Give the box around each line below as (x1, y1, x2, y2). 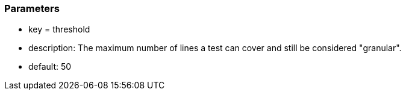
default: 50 (28, 61, 72, 72)
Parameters (4, 2, 60, 14)
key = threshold (28, 24, 90, 35)
